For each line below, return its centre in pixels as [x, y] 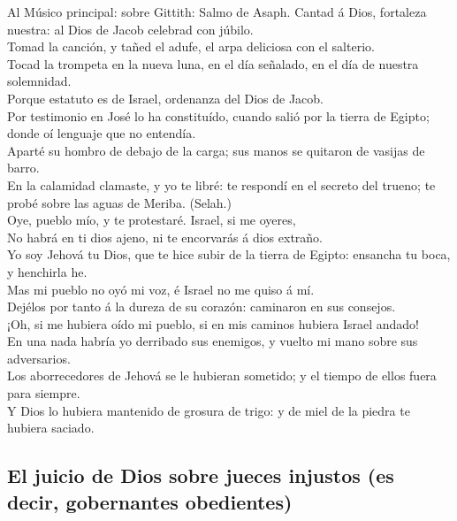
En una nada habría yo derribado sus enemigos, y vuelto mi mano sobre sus [213, 341]
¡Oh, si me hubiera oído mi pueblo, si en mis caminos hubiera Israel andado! [213, 323]
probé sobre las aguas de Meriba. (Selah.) [119, 202]
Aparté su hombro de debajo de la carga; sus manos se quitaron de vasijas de [216, 150]
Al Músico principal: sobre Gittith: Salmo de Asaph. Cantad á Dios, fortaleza [217, 11]
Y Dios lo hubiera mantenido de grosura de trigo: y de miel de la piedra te [209, 410]
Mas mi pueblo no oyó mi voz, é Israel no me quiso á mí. [161, 289]
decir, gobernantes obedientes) [150, 501]
